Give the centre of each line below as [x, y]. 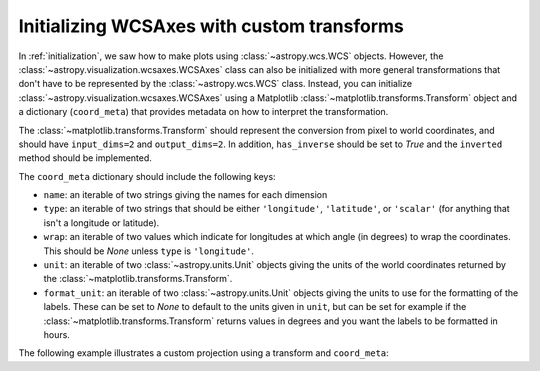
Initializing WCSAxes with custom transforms [211, 26]
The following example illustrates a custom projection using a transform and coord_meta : [203, 353]
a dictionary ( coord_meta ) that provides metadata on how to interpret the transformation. [203, 112]
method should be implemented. [85, 158]
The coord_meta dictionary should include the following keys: [147, 176]
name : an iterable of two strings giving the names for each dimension [185, 195]
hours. [56, 334]
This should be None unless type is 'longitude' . [149, 251]
